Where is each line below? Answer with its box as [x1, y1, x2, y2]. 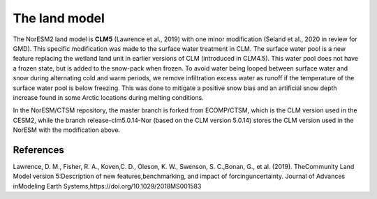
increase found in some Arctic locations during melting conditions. [13, 93, 204, 101]
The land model [13, 10, 105, 26]
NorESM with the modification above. [13, 126, 121, 134]
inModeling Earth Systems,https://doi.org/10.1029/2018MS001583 [13, 182, 202, 190]
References [13, 144, 64, 156]
